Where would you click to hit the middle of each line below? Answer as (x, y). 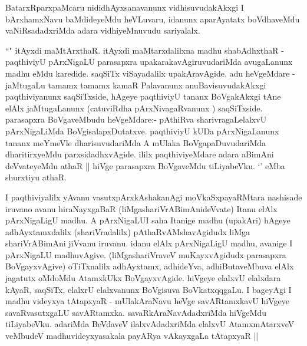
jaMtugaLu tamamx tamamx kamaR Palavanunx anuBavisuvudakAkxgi (136, 85)
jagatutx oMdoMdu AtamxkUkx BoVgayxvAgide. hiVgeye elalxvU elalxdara (143, 278)
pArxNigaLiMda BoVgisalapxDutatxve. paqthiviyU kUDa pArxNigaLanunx (142, 131)
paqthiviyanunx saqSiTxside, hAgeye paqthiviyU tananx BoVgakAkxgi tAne (143, 96)
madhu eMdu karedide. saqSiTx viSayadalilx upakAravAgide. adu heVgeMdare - (150, 73)
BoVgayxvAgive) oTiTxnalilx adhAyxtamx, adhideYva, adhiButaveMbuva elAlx (150, 266)
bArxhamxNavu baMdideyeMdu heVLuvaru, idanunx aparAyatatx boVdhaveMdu (153, 19)
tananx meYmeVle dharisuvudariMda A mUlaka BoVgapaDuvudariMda (136, 142)
